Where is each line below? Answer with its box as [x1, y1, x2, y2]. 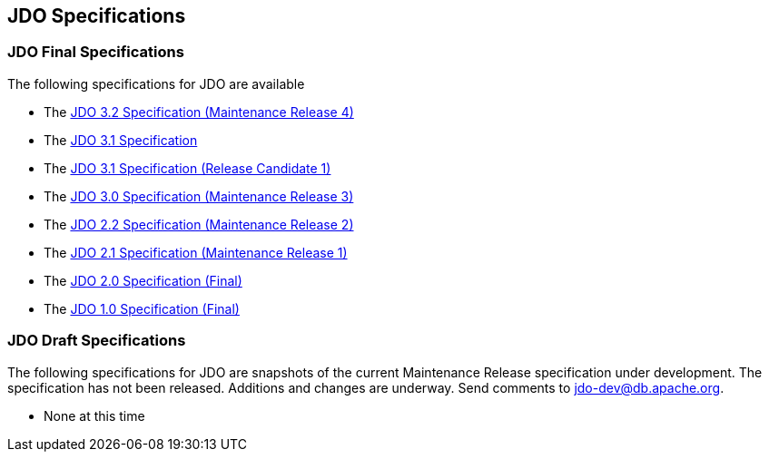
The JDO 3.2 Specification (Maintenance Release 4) [44, 103, 354, 120]
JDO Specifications [7, 5, 186, 27]
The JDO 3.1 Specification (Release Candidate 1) [44, 160, 331, 176]
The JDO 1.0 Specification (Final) [44, 300, 240, 317]
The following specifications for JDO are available [7, 75, 305, 92]
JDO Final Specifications [7, 43, 184, 62]
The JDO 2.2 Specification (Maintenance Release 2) [44, 216, 354, 232]
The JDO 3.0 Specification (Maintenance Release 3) [44, 188, 354, 204]
